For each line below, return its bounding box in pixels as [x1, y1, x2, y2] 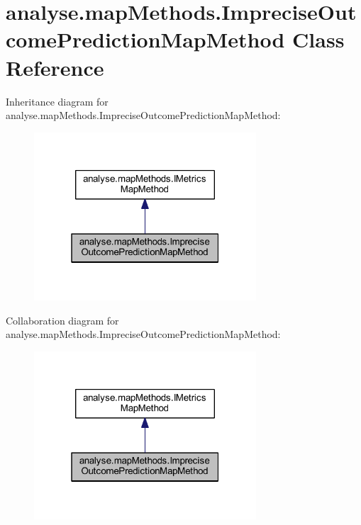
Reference [6, 52, 104, 81]
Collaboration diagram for [6, 312, 119, 327]
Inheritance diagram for [6, 94, 109, 108]
